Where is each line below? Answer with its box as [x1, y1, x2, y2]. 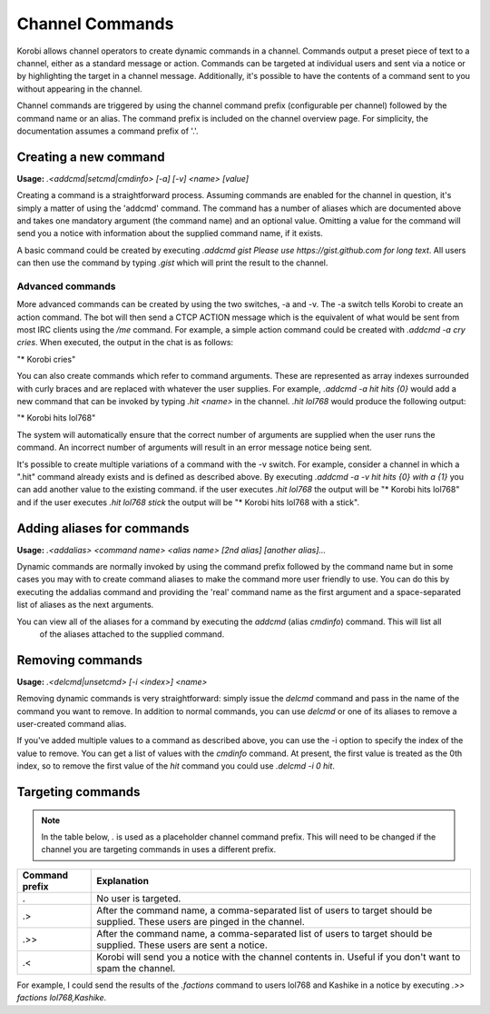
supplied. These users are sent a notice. [96, 939, 268, 951]
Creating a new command [16, 149, 165, 164]
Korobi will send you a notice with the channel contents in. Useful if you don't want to [96, 950, 461, 963]
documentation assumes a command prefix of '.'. [16, 125, 199, 136]
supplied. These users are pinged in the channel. [96, 915, 306, 928]
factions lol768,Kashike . [16, 992, 107, 1003]
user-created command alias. [16, 719, 127, 730]
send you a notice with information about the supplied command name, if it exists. [16, 228, 324, 239]
